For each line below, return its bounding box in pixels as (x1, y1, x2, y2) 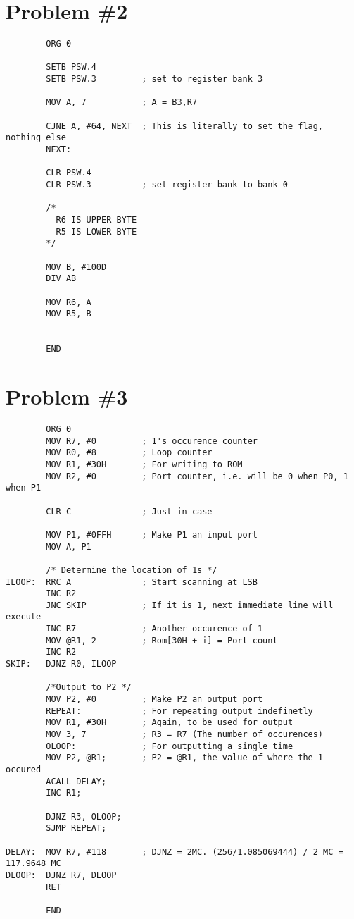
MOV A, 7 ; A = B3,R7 (46, 97, 198, 108)
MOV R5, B (46, 309, 91, 319)
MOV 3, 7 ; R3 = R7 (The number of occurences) (46, 729, 324, 740)
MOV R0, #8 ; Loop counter (46, 448, 213, 458)
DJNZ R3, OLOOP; (46, 811, 122, 822)
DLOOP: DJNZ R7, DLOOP (6, 870, 117, 880)
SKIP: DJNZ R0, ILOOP (6, 659, 117, 670)
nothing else (6, 132, 66, 143)
